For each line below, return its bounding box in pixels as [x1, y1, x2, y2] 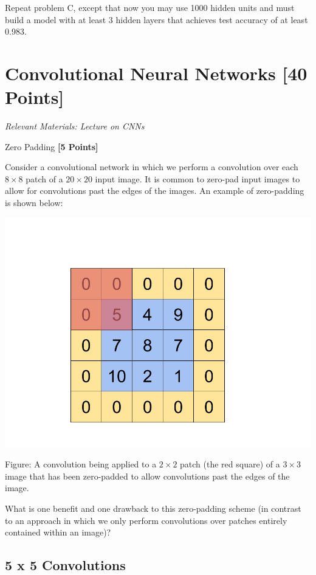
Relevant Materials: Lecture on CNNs [5, 120, 145, 133]
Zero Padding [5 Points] [5, 140, 98, 153]
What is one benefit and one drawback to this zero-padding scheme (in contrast [5, 502, 301, 515]
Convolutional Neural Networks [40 [5, 60, 307, 85]
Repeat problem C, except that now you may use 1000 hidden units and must [5, 1, 295, 13]
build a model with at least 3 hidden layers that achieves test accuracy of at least [5, 13, 308, 26]
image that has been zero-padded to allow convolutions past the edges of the [5, 469, 290, 482]
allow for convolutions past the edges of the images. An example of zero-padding [5, 184, 304, 197]
